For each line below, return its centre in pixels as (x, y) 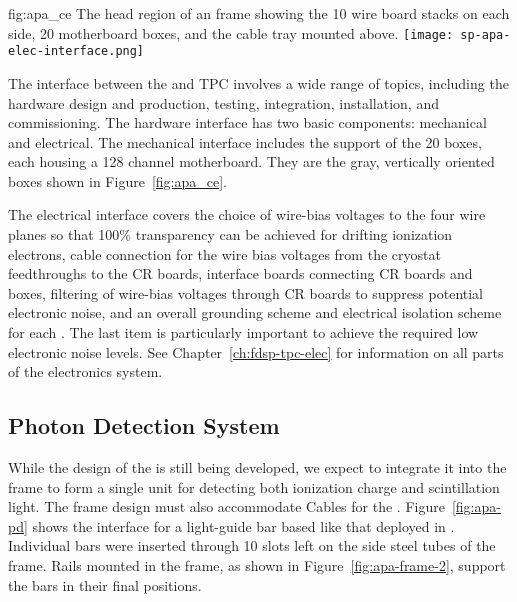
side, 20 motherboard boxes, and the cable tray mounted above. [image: (231, 32)
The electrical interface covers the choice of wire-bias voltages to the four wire (247, 214)
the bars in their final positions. (105, 584)
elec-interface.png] (76, 51)
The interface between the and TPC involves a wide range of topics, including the (258, 82)
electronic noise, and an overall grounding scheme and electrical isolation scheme (255, 312)
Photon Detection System (144, 425)
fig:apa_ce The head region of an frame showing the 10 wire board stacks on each (259, 13)
